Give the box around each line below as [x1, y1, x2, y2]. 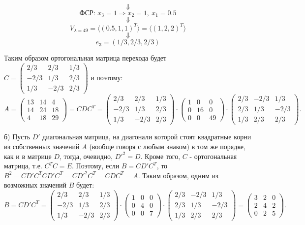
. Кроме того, [140, 151, 181, 161]
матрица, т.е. [4, 161, 42, 171]
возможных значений [4, 180, 66, 190]
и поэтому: [91, 72, 123, 83]
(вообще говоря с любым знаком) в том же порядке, [89, 141, 245, 151]
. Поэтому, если [71, 161, 120, 171]
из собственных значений [4, 141, 80, 151]
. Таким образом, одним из [138, 170, 218, 180]
